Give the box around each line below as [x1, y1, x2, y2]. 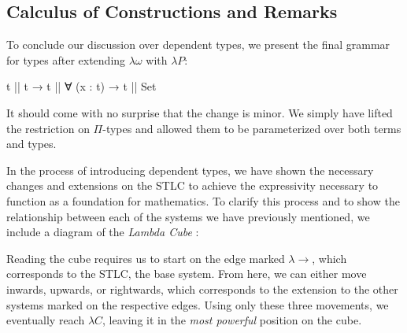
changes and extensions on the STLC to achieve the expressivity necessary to [6, 177, 379, 194]
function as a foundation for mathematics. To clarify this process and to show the [6, 192, 400, 209]
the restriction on [6, 120, 90, 136]
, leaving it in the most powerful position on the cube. [102, 312, 362, 328]
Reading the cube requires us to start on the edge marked [6, 250, 285, 266]
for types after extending [6, 51, 126, 68]
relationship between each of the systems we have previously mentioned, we [6, 208, 370, 224]
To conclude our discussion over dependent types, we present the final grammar [6, 36, 390, 53]
